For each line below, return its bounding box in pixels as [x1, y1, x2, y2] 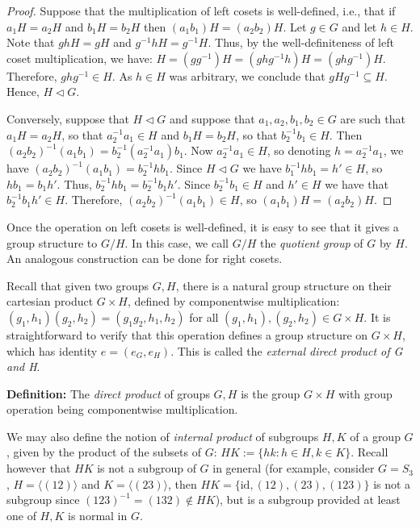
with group [338, 385, 393, 402]
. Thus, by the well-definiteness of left [208, 34, 394, 51]
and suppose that [170, 110, 255, 127]
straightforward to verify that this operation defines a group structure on [6, 326, 368, 343]
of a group [350, 427, 401, 444]
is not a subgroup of [97, 460, 196, 477]
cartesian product [6, 293, 94, 310]
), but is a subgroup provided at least [215, 491, 401, 508]
